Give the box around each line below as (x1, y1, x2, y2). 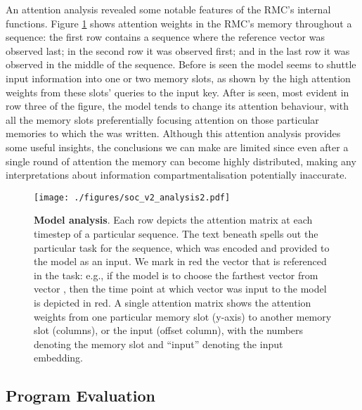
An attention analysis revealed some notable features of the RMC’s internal (6, 2, 331, 16)
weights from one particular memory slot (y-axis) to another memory (34, 309, 332, 323)
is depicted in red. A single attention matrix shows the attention (34, 295, 311, 309)
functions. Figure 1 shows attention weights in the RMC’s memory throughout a (6, 15, 352, 30)
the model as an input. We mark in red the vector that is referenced (34, 254, 327, 269)
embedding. (34, 350, 84, 365)
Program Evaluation (6, 385, 155, 406)
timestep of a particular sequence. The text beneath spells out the (34, 226, 318, 241)
